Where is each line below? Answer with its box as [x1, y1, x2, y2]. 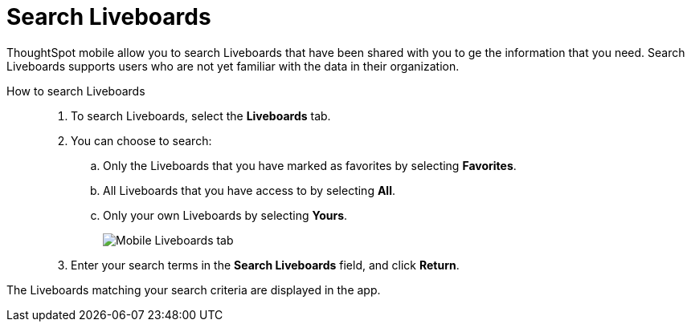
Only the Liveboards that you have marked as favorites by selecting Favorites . [103, 158, 517, 172]
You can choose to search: [71, 133, 212, 148]
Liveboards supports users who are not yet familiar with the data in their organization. [6, 59, 460, 73]
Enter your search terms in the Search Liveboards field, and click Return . [71, 257, 460, 272]
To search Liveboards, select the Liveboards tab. [71, 108, 331, 123]
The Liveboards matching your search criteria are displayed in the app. [6, 282, 381, 297]
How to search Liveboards [6, 83, 145, 98]
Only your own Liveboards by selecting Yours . [103, 208, 348, 222]
